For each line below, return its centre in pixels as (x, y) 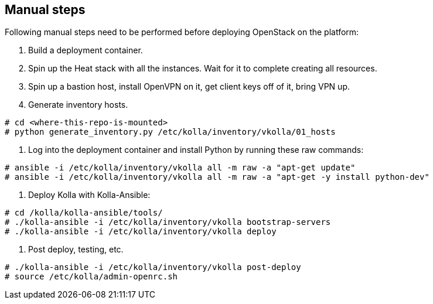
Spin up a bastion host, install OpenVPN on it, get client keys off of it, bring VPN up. (189, 87)
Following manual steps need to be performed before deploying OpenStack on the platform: (182, 32)
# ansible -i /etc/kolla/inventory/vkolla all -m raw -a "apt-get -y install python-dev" (217, 177)
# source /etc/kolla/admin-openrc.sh (91, 277)
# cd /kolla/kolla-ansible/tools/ (84, 213)
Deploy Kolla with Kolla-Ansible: (89, 195)
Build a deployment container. (86, 50)
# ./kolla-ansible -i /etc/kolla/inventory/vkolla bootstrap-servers (168, 222)
